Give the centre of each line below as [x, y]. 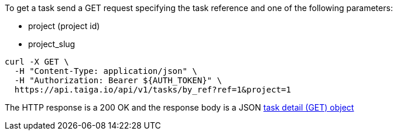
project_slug [52, 44]
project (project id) [64, 26]
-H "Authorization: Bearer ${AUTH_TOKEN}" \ [118, 80]
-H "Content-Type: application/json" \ [106, 71]
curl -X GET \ [37, 62]
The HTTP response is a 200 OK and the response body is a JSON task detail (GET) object [179, 107]
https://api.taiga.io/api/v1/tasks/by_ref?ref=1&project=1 [153, 90]
